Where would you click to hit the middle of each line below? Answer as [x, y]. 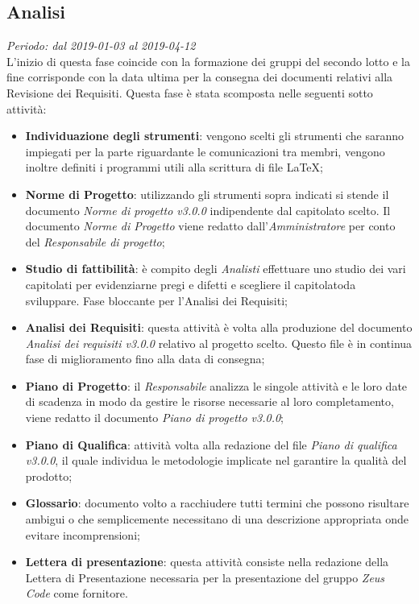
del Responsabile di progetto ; [95, 241]
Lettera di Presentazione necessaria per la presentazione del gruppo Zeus [205, 577]
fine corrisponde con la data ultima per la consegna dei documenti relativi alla [200, 77]
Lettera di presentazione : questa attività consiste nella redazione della [207, 562]
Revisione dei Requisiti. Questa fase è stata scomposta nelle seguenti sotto [190, 92]
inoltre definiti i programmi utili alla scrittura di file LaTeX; [174, 167]
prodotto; [49, 476]
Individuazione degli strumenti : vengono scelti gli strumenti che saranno [215, 136]
